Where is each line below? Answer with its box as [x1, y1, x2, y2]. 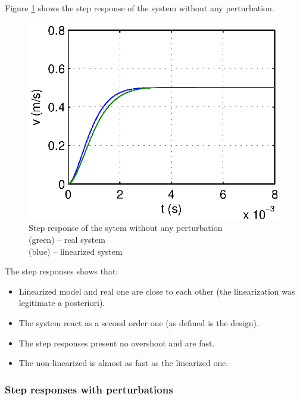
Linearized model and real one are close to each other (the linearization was [18, 285, 295, 297]
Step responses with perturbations [5, 382, 173, 396]
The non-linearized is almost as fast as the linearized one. [18, 357, 229, 369]
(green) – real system [29, 233, 105, 245]
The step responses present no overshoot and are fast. [18, 336, 215, 349]
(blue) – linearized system [29, 245, 123, 257]
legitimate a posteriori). [18, 296, 105, 309]
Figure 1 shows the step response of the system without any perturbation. [5, 2, 274, 14]
